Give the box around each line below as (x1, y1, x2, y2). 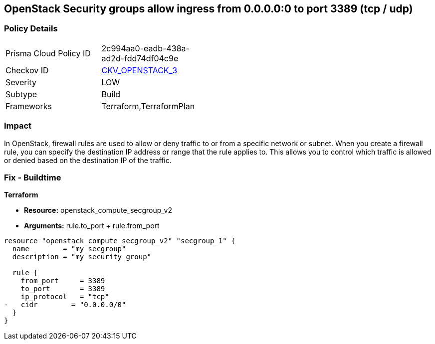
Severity (5, 77, 36, 87)
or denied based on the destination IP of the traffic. (4, 156, 172, 165)
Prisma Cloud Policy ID (5, 48, 91, 58)
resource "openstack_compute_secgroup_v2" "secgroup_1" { (4, 237, 235, 245)
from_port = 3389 (20, 277, 105, 285)
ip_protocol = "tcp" (20, 293, 109, 301)
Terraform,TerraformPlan (101, 101, 195, 111)
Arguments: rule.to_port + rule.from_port (24, 221, 160, 230)
